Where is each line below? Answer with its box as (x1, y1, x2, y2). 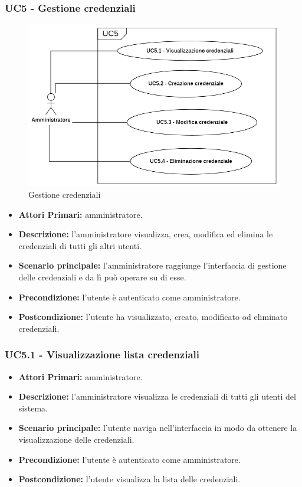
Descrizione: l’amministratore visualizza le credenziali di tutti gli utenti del (18, 390, 296, 403)
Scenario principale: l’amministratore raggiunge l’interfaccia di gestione (18, 259, 287, 272)
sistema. (18, 401, 48, 414)
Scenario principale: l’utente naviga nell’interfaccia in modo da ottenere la (18, 421, 297, 434)
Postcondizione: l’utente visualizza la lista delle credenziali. (18, 473, 241, 485)
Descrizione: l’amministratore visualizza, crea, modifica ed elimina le (18, 228, 273, 240)
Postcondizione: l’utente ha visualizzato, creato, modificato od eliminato (18, 310, 288, 323)
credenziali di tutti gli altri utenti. (18, 239, 142, 251)
